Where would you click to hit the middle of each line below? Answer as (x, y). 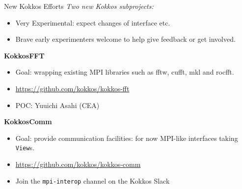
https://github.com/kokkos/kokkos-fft (72, 88)
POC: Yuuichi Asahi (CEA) (57, 105)
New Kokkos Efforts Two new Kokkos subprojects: (79, 6)
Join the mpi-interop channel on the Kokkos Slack (93, 180)
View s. (25, 148)
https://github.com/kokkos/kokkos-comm (78, 164)
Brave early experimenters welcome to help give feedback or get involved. (125, 39)
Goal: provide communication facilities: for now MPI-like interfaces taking (127, 138)
